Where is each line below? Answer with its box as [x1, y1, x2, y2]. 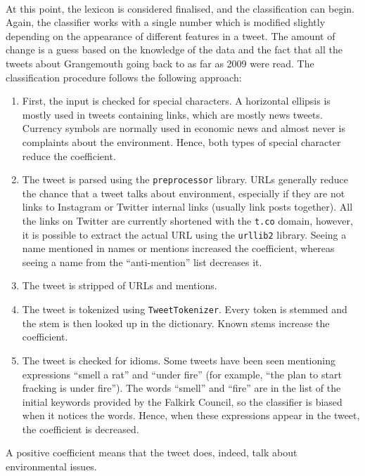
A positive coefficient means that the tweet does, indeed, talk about [6, 445, 297, 460]
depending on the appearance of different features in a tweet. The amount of [6, 28, 335, 43]
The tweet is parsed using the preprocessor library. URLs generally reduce [22, 172, 349, 187]
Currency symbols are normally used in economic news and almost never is [22, 121, 345, 135]
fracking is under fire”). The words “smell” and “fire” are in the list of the [22, 381, 341, 395]
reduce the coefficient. [22, 148, 116, 163]
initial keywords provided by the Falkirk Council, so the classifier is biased [22, 394, 342, 409]
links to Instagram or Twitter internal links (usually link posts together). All [22, 199, 353, 214]
